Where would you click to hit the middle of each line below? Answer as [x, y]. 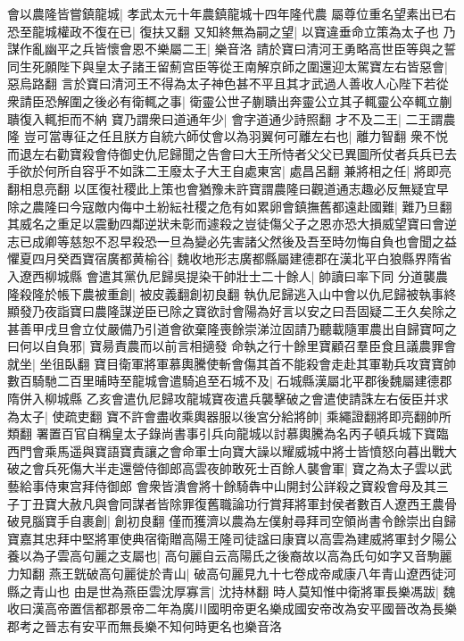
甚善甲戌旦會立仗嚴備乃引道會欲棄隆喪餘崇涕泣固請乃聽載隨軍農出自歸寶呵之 [232, 328]
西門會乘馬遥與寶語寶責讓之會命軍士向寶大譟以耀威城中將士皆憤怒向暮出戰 [226, 450]
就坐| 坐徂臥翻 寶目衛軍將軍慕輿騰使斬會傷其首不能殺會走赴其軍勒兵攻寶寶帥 [232, 363]
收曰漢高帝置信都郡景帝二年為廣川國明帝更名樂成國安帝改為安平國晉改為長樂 [232, 608]
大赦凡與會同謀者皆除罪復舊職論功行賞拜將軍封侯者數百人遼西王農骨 [257, 503]
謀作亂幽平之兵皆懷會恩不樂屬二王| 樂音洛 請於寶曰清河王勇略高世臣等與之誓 [232, 49]
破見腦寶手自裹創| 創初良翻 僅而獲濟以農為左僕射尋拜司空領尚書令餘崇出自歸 [232, 521]
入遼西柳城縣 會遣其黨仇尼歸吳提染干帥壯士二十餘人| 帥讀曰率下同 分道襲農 [228, 275]
